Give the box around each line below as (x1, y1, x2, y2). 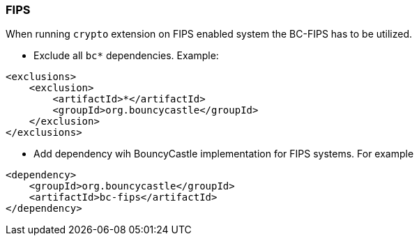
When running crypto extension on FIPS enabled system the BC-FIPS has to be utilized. (6, 28, 413, 40)
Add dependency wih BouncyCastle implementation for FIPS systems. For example (33, 148, 414, 160)
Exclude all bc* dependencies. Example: (33, 49, 219, 62)
